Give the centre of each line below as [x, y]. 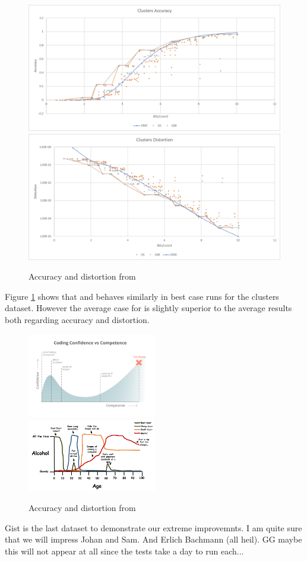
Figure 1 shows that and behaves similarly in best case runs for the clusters [142, 296]
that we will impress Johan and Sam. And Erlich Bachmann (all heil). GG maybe [153, 539]
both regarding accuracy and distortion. [77, 319]
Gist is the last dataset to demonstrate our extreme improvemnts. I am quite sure [153, 527]
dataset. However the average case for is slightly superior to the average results [148, 308]
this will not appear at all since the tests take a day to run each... [124, 551]
